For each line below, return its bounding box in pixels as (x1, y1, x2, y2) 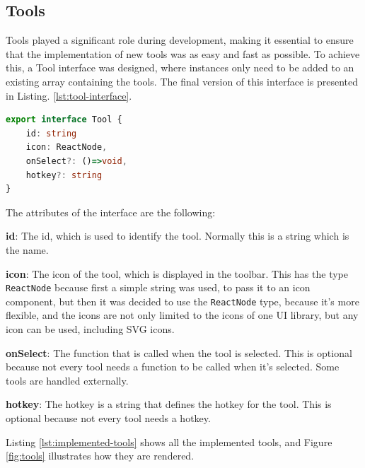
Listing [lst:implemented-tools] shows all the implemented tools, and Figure (6, 434, 332, 449)
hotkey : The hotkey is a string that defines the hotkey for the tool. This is (6, 397, 332, 411)
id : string (25, 128, 77, 139)
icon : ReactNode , (25, 142, 108, 153)
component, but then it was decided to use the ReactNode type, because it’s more (6, 293, 359, 308)
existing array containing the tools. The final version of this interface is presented (6, 74, 359, 88)
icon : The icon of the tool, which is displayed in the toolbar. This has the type (6, 266, 348, 281)
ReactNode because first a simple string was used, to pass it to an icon (6, 280, 311, 295)
